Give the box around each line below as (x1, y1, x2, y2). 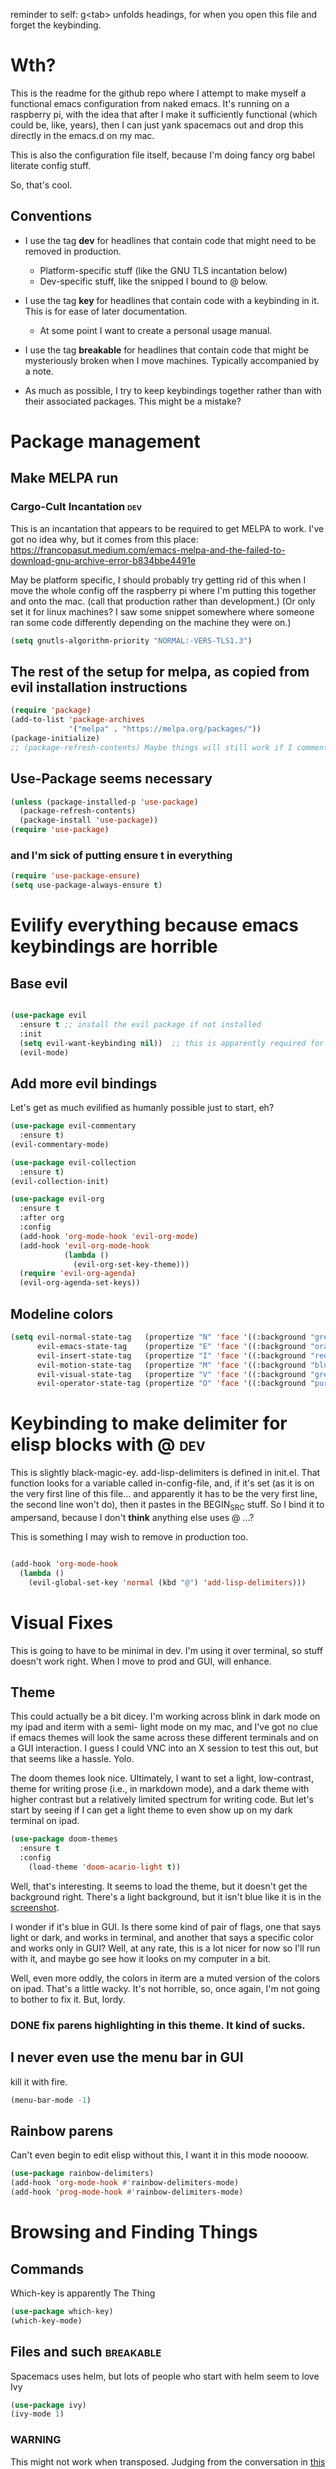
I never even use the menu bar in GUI (10, 2049, 244, 2066)
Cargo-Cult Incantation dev (10, 500, 142, 514)
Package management (10, 430, 201, 453)
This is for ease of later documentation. (24, 305, 188, 317)
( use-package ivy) (10, 2400, 87, 2410)
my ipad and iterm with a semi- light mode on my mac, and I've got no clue (10, 1721, 318, 1733)
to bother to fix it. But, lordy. (10, 1993, 126, 2005)
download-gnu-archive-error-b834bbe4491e (10, 554, 197, 566)
